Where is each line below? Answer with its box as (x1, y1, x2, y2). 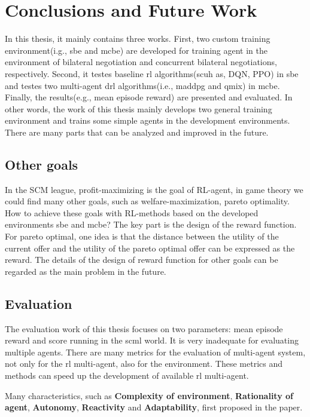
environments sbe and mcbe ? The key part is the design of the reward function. (5, 218, 297, 231)
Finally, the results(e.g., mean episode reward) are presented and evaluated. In (5, 91, 293, 103)
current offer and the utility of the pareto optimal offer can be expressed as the (5, 241, 295, 254)
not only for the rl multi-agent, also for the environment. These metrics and (5, 357, 282, 370)
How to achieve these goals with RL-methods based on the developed (5, 206, 259, 219)
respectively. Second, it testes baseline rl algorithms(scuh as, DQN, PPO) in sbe (5, 67, 299, 79)
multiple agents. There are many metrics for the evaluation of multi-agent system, (5, 345, 306, 358)
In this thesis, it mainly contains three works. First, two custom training (5, 32, 271, 45)
